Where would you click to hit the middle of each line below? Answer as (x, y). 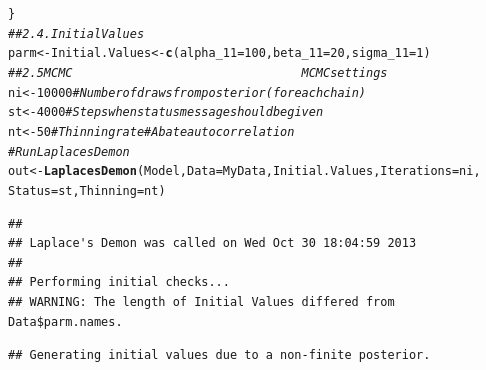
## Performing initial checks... (119, 282)
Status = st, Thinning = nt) (87, 190)
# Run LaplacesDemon (69, 151)
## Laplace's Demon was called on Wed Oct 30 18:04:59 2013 (212, 243)
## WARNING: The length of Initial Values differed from (201, 301)
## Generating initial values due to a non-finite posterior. (219, 355)
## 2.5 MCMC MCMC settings (198, 72)
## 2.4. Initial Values (76, 33)
